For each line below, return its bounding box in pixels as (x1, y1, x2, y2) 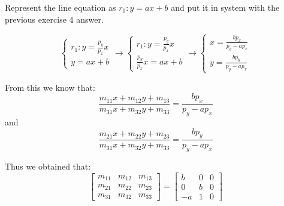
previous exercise (5, 13, 67, 25)
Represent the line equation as (5, 1, 116, 13)
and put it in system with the (171, 1, 280, 13)
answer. (76, 13, 104, 25)
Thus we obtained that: (5, 160, 91, 173)
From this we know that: (5, 81, 95, 93)
